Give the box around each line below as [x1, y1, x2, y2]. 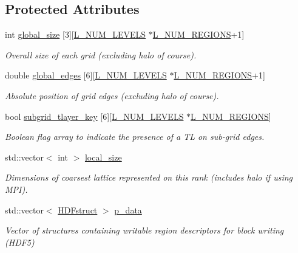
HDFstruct [58, 203, 98, 216]
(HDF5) [5, 235, 35, 248]
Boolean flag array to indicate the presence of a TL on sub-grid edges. [5, 130, 265, 143]
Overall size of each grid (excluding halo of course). [5, 48, 197, 61]
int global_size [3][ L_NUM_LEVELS [5, 28, 146, 41]
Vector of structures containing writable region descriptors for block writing [5, 224, 284, 237]
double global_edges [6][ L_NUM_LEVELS [5, 69, 167, 81]
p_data [114, 203, 142, 216]
